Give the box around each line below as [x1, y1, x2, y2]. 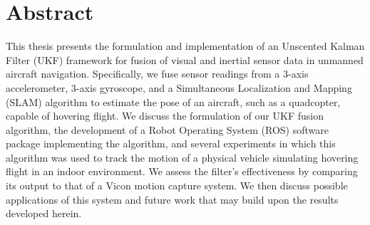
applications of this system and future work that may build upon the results [6, 192, 339, 206]
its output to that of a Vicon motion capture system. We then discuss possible [6, 178, 348, 193]
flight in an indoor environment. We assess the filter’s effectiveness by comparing [6, 164, 358, 179]
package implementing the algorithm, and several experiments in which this [6, 136, 336, 151]
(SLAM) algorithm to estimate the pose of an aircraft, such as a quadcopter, [6, 94, 341, 109]
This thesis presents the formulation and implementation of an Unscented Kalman [6, 38, 365, 53]
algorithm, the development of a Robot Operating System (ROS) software [6, 122, 329, 137]
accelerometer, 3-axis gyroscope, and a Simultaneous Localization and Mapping [6, 80, 352, 95]
